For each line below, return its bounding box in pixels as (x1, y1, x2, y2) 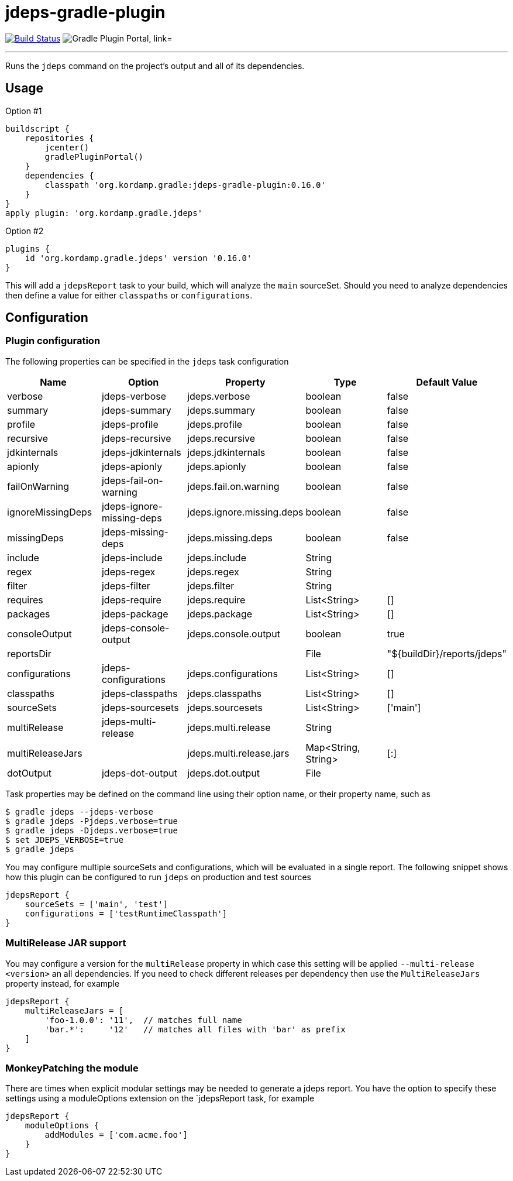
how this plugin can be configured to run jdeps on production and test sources (5, 871, 311, 882)
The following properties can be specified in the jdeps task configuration (5, 356, 289, 366)
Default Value (416, 376, 478, 388)
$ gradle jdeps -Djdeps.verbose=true (5, 825, 178, 835)
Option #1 (5, 105, 42, 116)
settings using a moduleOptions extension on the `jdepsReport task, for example (5, 1093, 315, 1104)
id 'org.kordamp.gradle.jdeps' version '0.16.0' (25, 253, 252, 263)
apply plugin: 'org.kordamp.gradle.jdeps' (5, 208, 203, 218)
